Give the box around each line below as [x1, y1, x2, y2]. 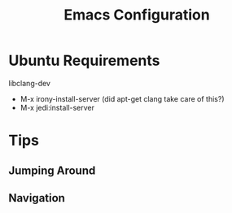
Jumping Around [8, 163, 96, 177]
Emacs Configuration [63, 6, 210, 24]
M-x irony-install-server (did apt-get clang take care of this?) [20, 93, 225, 103]
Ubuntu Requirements [8, 51, 160, 70]
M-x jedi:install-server [20, 102, 95, 112]
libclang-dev [8, 78, 51, 88]
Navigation [8, 191, 65, 205]
